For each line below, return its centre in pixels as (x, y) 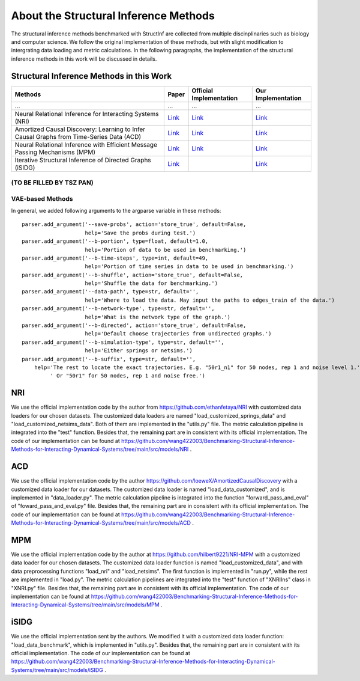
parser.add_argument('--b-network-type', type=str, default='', (118, 309)
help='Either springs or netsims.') (139, 351)
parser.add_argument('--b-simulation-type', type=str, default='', (123, 342)
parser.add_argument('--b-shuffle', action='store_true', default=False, (133, 275)
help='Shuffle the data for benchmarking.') (151, 283)
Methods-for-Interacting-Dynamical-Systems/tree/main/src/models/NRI (100, 449)
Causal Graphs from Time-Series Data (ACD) (78, 136)
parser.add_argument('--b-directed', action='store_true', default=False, (134, 325)
